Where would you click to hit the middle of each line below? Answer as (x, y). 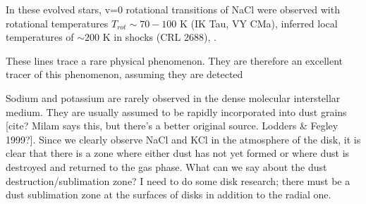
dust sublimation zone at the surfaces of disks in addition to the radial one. (169, 195)
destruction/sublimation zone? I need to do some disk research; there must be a (178, 180)
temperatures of (40, 37)
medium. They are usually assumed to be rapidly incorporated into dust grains (176, 111)
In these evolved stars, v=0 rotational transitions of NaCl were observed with (173, 9)
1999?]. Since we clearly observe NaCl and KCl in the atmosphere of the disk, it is (183, 139)
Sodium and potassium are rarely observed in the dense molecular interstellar (173, 97)
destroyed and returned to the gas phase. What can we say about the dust (166, 166)
